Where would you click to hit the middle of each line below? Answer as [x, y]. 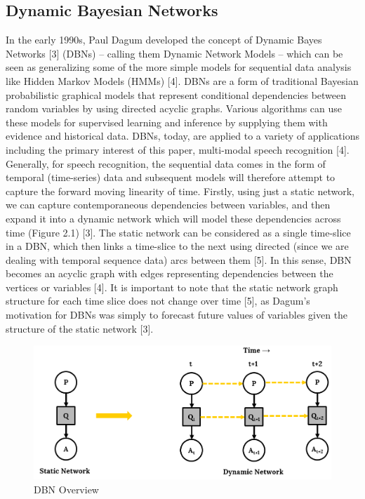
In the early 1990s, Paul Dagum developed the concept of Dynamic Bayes [164, 40]
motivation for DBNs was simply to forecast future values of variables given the [177, 315]
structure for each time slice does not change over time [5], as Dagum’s [158, 301]
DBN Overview [66, 489]
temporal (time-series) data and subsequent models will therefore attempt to [171, 177]
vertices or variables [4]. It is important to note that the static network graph [172, 287]
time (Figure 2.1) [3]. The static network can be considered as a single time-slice [178, 232]
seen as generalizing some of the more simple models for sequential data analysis [179, 67]
